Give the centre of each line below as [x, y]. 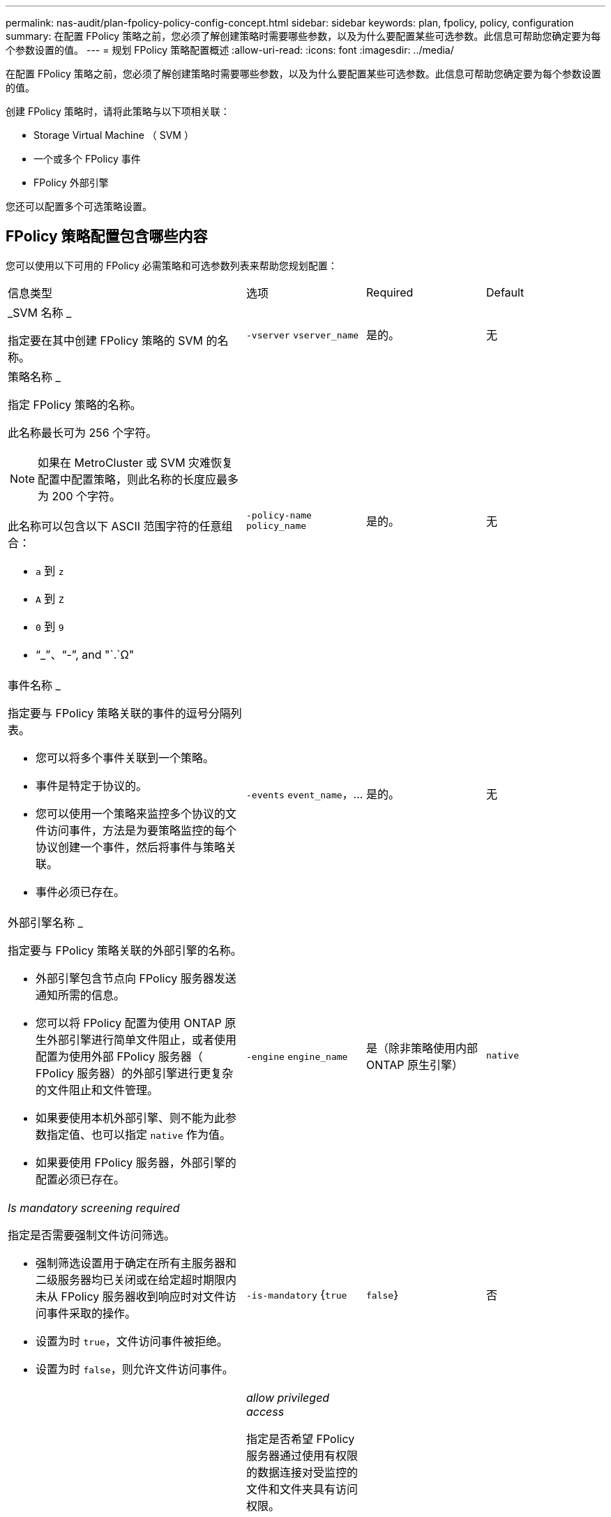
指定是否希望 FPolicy [301, 1438]
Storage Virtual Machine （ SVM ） [114, 135]
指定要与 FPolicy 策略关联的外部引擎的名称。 [125, 950]
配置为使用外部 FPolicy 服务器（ [119, 1056]
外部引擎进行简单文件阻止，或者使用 [142, 1039]
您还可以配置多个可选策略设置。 [79, 206]
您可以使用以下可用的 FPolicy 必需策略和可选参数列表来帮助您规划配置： [172, 265]
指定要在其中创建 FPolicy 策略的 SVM [106, 340]
